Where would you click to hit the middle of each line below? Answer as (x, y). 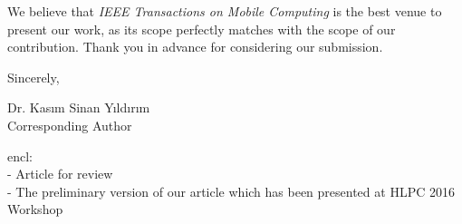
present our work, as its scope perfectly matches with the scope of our (202, 29)
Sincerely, (34, 77)
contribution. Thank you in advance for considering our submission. (195, 47)
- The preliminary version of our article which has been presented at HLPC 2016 (231, 191)
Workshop (35, 209)
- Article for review (60, 174)
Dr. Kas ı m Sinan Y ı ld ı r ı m (79, 107)
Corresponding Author (70, 125)
